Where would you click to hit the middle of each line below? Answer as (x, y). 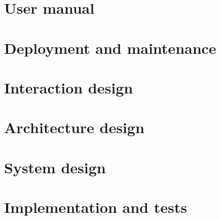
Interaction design (69, 87)
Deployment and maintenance (110, 48)
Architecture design (74, 127)
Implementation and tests (96, 207)
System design (55, 167)
